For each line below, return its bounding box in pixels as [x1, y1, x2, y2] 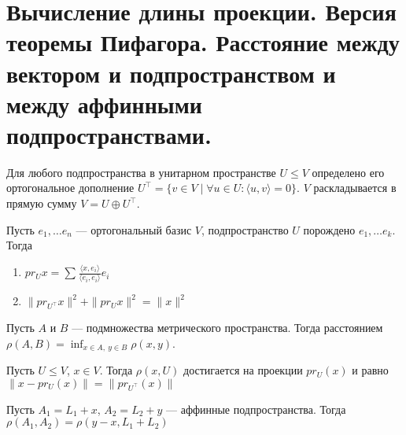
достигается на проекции [183, 362, 303, 378]
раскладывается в [313, 179, 397, 196]
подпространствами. [6, 118, 212, 150]
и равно [352, 362, 389, 378]
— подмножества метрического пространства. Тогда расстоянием [72, 319, 383, 336]
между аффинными [6, 87, 202, 120]
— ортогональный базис [76, 221, 192, 238]
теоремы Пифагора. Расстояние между [6, 26, 400, 58]
